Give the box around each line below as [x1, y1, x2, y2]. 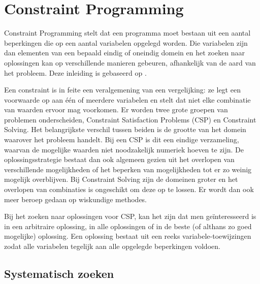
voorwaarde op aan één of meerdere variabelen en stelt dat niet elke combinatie [4, 94, 251, 105]
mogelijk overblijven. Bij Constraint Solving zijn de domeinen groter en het [4, 174, 238, 184]
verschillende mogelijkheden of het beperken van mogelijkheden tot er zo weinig [4, 164, 252, 174]
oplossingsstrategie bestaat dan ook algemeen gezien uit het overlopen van [4, 154, 235, 165]
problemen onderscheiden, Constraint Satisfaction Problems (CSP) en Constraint [4, 114, 256, 124]
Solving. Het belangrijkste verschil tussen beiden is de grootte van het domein [4, 124, 246, 135]
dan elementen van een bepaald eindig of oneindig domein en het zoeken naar [4, 47, 245, 58]
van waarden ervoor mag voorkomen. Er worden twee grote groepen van [4, 104, 228, 115]
